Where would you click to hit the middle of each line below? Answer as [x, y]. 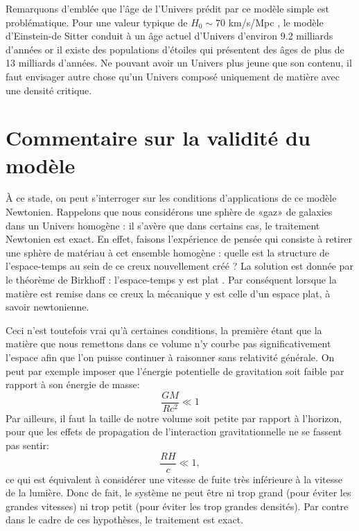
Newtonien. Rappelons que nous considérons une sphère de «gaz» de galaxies [169, 212]
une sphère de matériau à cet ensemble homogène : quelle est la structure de [168, 252]
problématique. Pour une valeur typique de [97, 22]
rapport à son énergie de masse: [73, 384]
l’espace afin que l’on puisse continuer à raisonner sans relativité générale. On [170, 357]
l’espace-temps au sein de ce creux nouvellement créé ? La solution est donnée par [179, 266]
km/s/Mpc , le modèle [276, 22]
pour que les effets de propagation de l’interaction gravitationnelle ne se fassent [174, 432]
